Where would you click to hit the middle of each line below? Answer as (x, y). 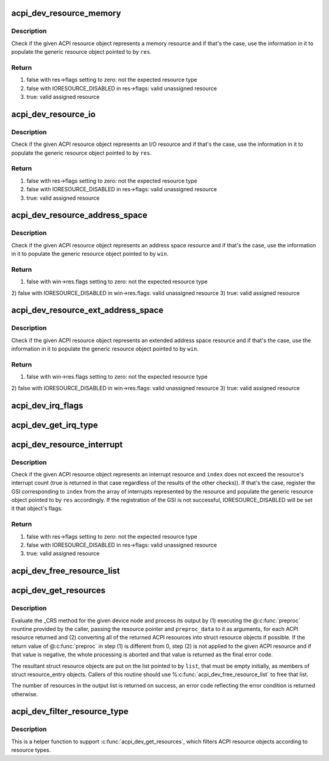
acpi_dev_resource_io (53, 114)
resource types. (31, 750)
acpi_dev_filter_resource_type (70, 712)
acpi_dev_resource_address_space (79, 215)
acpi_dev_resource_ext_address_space (87, 311)
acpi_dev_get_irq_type (55, 425)
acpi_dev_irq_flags (47, 405)
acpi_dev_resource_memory (66, 13)
